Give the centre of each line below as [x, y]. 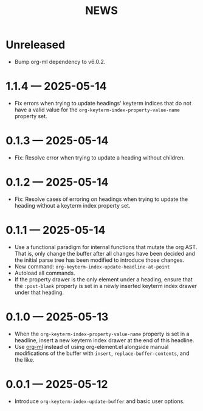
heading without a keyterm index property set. [73, 205]
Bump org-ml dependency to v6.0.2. [60, 61]
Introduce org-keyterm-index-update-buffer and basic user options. [99, 401]
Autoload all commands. [45, 273]
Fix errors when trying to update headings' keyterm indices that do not [103, 103]
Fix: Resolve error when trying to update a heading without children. [100, 157]
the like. [24, 359]
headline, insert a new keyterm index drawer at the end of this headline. [104, 340]
